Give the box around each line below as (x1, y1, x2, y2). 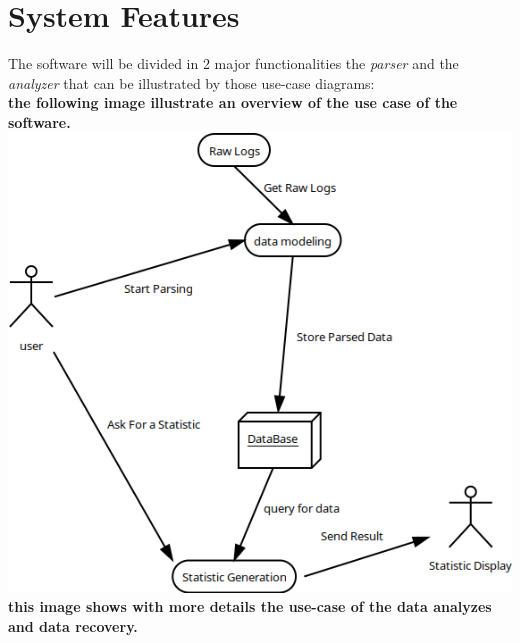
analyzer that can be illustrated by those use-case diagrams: (8, 72, 375, 93)
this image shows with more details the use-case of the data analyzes (8, 596, 492, 617)
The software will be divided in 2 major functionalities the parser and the (8, 53, 459, 74)
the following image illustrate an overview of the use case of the (8, 92, 458, 113)
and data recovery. (8, 615, 138, 636)
